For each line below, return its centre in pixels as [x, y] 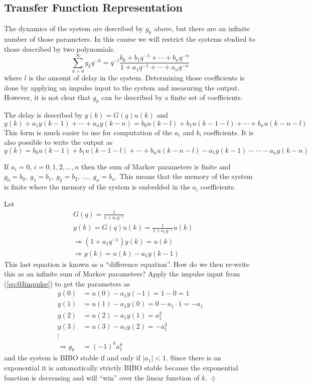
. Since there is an [193, 358]
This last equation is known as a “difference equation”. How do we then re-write [127, 264]
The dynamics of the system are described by [74, 28]
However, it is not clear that [47, 97]
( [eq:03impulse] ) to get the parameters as [67, 283]
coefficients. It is [229, 132]
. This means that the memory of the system [184, 176]
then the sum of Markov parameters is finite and [156, 166]
